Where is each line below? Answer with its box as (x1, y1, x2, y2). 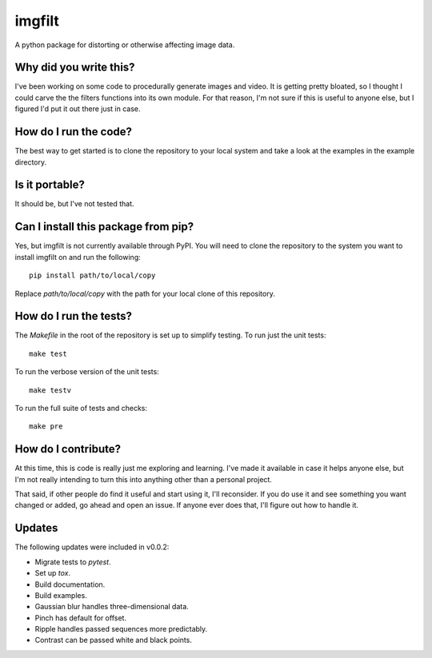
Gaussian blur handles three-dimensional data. (34, 602, 190, 612)
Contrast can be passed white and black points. (34, 636, 192, 645)
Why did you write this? (14, 61, 135, 74)
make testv (29, 385, 72, 395)
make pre (29, 422, 63, 431)
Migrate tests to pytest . (34, 556, 111, 567)
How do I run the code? (14, 125, 132, 139)
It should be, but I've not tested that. (14, 199, 135, 209)
